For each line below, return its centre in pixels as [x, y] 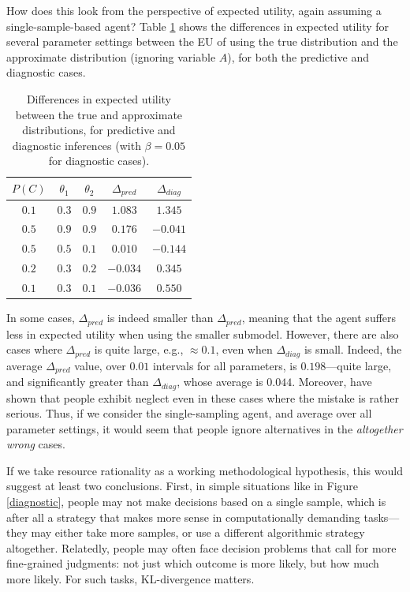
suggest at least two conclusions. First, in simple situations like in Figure [183, 486]
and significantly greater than [78, 382]
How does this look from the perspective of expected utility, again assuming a [194, 10]
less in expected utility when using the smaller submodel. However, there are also [203, 333]
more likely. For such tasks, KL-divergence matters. [130, 579]
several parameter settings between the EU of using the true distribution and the [202, 41]
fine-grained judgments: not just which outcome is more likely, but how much [193, 563]
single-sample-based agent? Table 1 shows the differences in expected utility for [198, 26]
